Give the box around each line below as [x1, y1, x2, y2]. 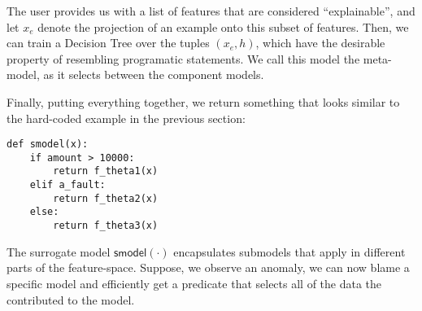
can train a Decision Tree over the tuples [7, 34, 210, 51]
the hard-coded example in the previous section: [7, 109, 246, 126]
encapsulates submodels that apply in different [173, 243, 406, 260]
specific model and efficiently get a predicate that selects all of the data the [7, 274, 382, 291]
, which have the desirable [255, 34, 385, 51]
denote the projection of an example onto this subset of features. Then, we [37, 18, 409, 35]
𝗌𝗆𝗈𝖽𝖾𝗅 [113, 247, 147, 259]
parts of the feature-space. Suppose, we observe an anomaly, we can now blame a [7, 259, 410, 276]
